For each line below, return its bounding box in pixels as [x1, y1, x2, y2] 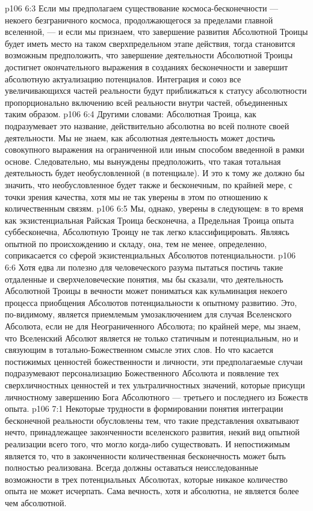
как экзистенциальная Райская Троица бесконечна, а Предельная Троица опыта [5, 213, 294, 226]
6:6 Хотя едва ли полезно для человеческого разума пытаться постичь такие [5, 261, 283, 274]
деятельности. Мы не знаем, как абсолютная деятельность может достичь [5, 131, 275, 144]
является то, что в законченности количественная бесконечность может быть [5, 449, 286, 462]
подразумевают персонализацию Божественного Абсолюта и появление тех [5, 367, 279, 379]
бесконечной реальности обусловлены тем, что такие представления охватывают [5, 414, 299, 426]
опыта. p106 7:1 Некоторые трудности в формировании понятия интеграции [5, 402, 284, 415]
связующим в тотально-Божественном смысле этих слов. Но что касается [5, 343, 273, 356]
